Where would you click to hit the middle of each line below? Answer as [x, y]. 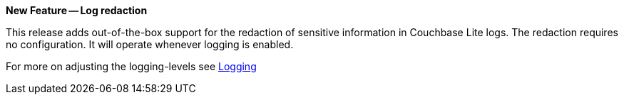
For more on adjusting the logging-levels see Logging [131, 66]
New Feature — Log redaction [77, 10]
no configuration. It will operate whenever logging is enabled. [150, 44]
